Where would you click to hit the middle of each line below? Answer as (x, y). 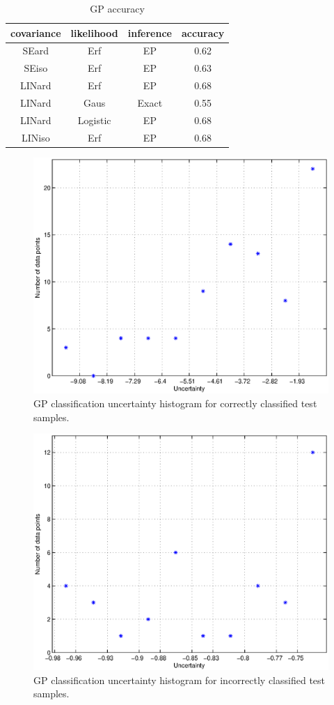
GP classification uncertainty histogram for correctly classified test (175, 403)
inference (150, 32)
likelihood (94, 32)
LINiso (35, 137)
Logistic (94, 120)
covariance (36, 32)
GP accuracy (117, 8)
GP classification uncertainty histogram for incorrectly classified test (180, 680)
